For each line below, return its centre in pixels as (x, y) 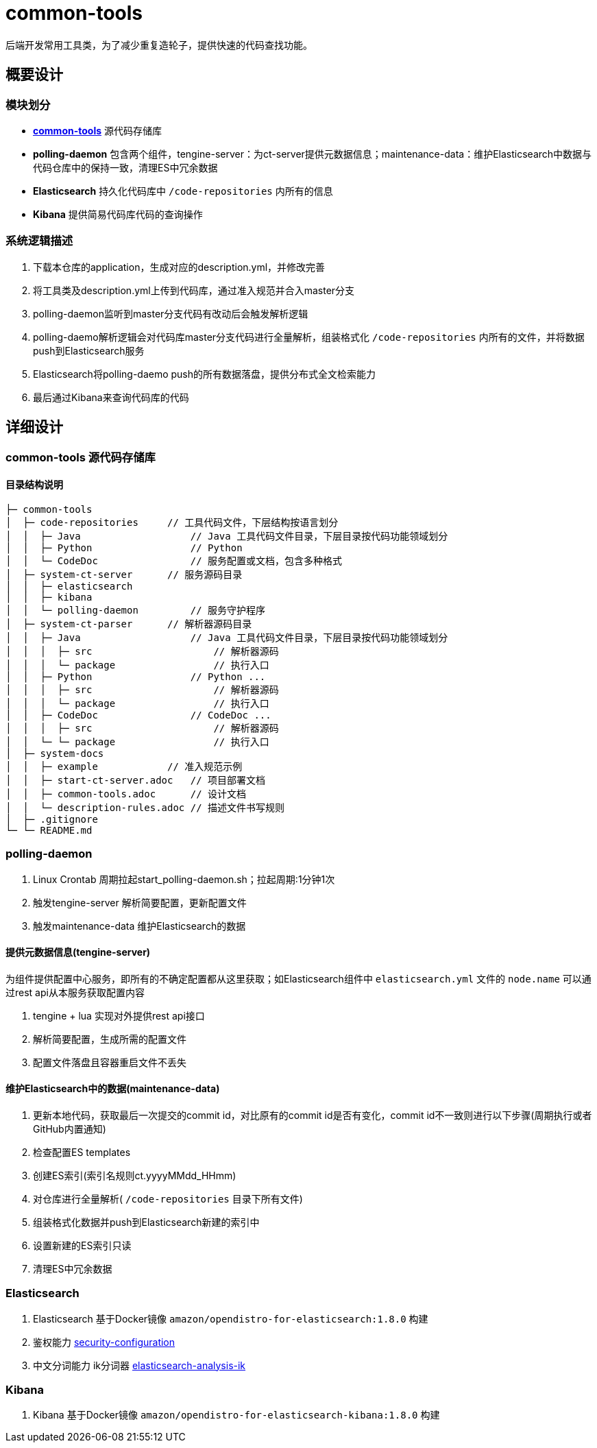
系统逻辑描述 (39, 241)
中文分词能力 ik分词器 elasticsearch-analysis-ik (139, 1365)
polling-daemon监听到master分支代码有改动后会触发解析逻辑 (171, 313)
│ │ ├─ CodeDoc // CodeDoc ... (138, 715)
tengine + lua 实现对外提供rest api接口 (119, 1015)
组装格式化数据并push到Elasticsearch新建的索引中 (146, 1222)
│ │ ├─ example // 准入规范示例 (124, 766)
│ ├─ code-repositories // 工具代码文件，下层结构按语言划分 (172, 522)
